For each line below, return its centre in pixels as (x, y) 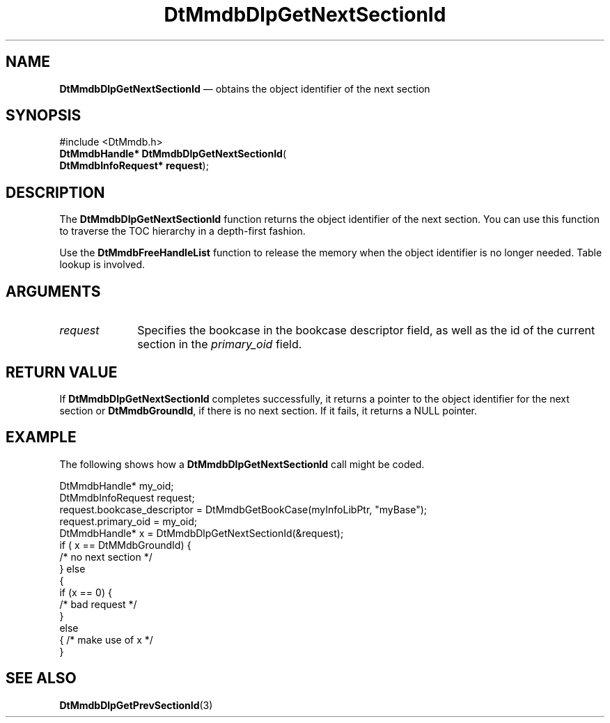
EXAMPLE (41, 437)
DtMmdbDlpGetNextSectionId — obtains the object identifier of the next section (245, 88)
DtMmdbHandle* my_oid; (117, 485)
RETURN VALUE (62, 372)
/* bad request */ (98, 604)
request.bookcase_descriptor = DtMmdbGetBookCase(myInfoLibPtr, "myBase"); (243, 509)
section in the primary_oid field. (220, 344)
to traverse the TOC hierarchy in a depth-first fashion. (182, 231)
